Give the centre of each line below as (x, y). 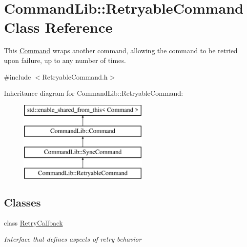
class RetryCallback (33, 222)
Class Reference (58, 27)
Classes (22, 202)
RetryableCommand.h (75, 76)
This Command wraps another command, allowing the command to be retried (121, 51)
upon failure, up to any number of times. (65, 60)
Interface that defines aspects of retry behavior (73, 239)
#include (18, 76)
